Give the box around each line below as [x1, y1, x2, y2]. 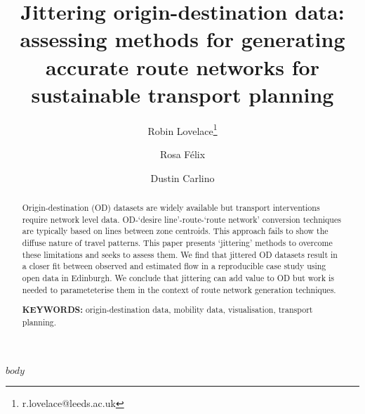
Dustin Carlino [150, 170, 215, 185]
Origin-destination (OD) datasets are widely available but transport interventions [22, 201, 320, 213]
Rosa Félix [159, 146, 206, 161]
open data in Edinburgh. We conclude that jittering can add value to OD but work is [22, 271, 334, 283]
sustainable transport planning [31, 79, 334, 108]
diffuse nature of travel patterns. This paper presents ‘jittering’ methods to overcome [22, 236, 333, 248]
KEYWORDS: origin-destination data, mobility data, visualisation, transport [22, 304, 313, 316]
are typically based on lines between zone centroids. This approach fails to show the [22, 225, 328, 237]
